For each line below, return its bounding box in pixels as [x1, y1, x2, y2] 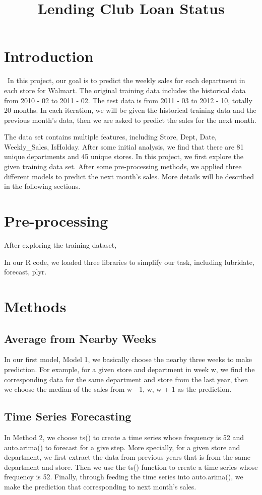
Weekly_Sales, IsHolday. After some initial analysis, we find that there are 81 [4, 141, 244, 152]
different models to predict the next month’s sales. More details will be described [4, 171, 254, 181]
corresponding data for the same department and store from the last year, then [4, 374, 248, 384]
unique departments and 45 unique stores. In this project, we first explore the [4, 151, 244, 162]
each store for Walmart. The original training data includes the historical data [4, 85, 246, 95]
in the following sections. [4, 181, 81, 191]
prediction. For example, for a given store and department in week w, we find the [4, 364, 255, 374]
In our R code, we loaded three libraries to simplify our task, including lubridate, [4, 256, 254, 267]
